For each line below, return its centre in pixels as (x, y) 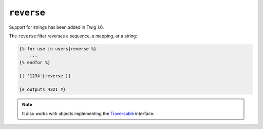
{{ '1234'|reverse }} (45, 76)
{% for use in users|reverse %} (58, 49)
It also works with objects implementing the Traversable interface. (88, 113)
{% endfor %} (35, 62)
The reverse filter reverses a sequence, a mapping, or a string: (73, 36)
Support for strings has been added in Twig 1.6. (56, 27)
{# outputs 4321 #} (42, 89)
